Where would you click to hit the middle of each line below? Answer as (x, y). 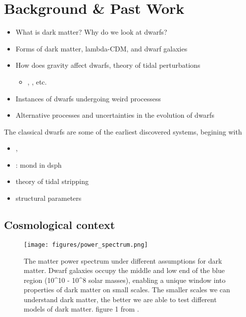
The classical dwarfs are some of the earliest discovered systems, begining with (123, 131)
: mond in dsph (39, 164)
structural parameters (49, 198)
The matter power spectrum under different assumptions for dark (123, 260)
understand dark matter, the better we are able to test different (120, 299)
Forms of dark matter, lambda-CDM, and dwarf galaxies (101, 48)
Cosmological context (60, 225)
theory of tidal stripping (52, 181)
